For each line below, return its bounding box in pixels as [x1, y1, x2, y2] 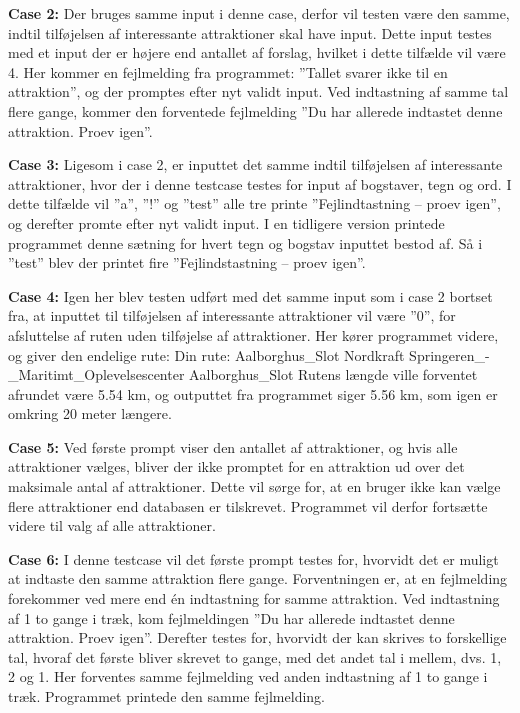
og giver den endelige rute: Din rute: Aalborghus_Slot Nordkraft [8, 344, 405, 365]
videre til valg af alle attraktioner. [8, 515, 216, 536]
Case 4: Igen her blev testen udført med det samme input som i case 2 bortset [8, 285, 493, 306]
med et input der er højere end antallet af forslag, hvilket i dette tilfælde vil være [8, 42, 506, 63]
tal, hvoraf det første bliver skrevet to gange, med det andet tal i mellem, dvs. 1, [8, 646, 502, 667]
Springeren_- [409, 344, 490, 365]
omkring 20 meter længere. [8, 403, 172, 424]
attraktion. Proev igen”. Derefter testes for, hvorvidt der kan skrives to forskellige [8, 627, 507, 648]
